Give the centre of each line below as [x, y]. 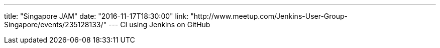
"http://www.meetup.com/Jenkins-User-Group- [269, 16]
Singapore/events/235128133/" [56, 24]
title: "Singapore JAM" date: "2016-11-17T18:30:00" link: [96, 16]
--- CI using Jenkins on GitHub [159, 24]
